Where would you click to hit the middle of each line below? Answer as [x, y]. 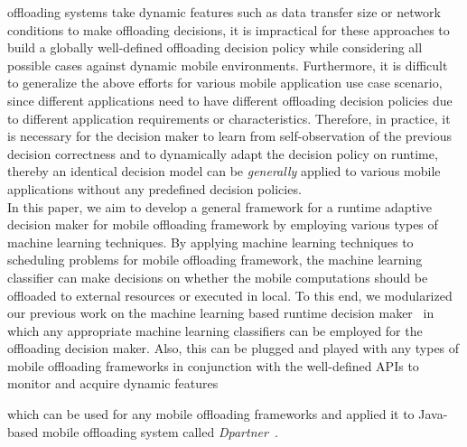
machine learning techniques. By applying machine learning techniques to [210, 242]
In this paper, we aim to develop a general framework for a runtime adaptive [220, 206]
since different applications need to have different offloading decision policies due [230, 100]
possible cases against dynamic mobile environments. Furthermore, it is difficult [228, 65]
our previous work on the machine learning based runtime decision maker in [221, 313]
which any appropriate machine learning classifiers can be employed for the [215, 330]
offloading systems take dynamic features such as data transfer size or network [224, 12]
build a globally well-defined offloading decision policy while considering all [215, 47]
